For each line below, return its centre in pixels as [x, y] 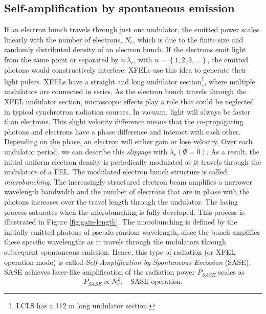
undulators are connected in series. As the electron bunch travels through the [125, 91]
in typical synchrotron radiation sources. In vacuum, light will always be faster [127, 111]
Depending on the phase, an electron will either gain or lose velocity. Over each [128, 141]
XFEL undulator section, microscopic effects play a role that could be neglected [129, 102]
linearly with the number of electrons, [63, 39]
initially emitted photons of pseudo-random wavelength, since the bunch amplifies [132, 231]
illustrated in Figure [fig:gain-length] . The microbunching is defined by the [121, 222]
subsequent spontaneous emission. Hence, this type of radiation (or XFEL [120, 251]
